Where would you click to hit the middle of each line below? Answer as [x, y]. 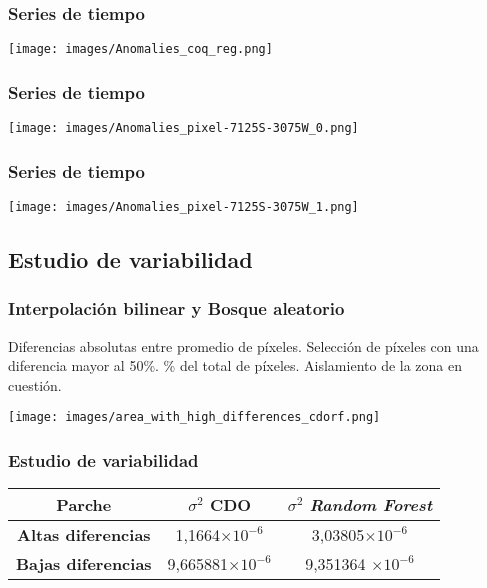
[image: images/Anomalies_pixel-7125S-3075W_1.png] [183, 206]
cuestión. [35, 384]
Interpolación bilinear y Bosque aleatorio [176, 308]
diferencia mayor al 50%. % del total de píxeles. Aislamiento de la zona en [235, 365]
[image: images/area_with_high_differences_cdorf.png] [194, 417]
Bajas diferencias [84, 564]
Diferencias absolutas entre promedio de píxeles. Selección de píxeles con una [243, 345]
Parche [84, 505]
